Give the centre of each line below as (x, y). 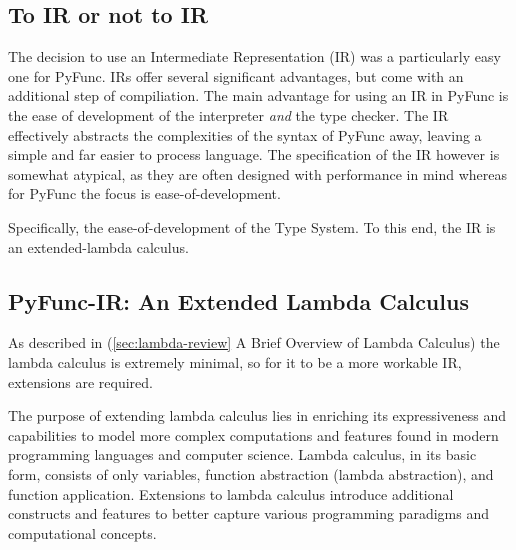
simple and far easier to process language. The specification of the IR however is (254, 154)
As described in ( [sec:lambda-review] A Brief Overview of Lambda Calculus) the (254, 342)
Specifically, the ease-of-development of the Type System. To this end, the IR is (252, 226)
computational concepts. (82, 532)
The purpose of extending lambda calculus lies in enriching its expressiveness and (257, 415)
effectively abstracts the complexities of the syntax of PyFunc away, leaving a (245, 134)
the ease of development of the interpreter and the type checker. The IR (228, 114)
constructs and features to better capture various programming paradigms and (248, 513)
